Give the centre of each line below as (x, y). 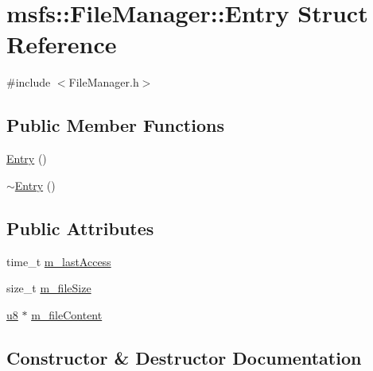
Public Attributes (80, 228)
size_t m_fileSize (49, 288)
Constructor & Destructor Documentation (184, 357)
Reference (62, 44)
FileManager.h (104, 82)
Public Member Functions (115, 125)
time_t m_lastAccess (59, 261)
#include (29, 82)
